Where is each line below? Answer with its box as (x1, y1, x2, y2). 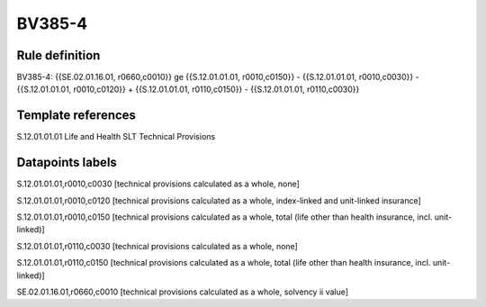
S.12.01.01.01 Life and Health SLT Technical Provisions (16, 131, 216, 142)
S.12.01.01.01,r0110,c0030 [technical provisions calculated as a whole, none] (16, 240, 299, 251)
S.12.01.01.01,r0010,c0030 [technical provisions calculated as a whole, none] (16, 178, 301, 189)
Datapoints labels (16, 155, 117, 170)
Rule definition (16, 48, 101, 63)
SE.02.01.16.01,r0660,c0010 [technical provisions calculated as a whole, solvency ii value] (16, 286, 349, 297)
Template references (16, 108, 137, 123)
